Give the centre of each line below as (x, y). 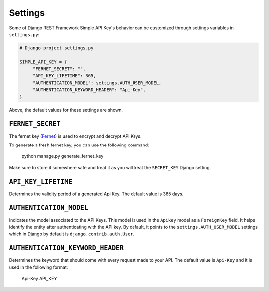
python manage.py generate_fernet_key (63, 156)
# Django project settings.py (57, 48)
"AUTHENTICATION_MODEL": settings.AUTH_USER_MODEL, (97, 83)
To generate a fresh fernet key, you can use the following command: (79, 145)
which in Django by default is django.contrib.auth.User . (72, 234)
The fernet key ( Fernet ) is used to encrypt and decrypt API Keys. (75, 136)
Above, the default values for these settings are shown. (66, 110)
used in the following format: (39, 267)
